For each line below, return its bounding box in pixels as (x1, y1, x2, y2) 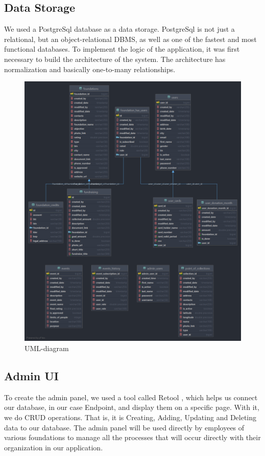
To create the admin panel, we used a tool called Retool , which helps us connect (4, 392, 258, 402)
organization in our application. (4, 442, 103, 452)
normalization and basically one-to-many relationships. (4, 63, 176, 74)
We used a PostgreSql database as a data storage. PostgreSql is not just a (4, 24, 235, 34)
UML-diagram (25, 342, 69, 353)
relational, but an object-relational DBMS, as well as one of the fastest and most (4, 33, 257, 44)
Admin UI (4, 367, 59, 383)
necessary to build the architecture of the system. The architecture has (4, 53, 226, 64)
